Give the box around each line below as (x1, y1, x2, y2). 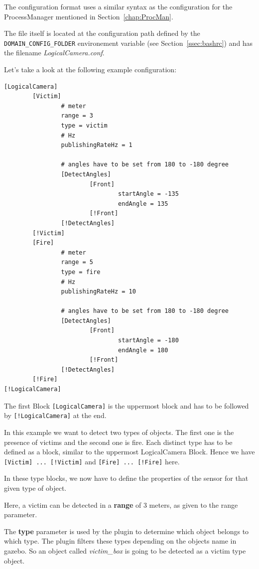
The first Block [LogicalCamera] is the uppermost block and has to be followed (4, 400, 249, 411)
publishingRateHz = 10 (61, 288, 136, 295)
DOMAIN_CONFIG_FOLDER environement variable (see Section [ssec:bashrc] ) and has (4, 37, 253, 48)
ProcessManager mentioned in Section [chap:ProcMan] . (4, 11, 173, 21)
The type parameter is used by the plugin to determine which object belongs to (4, 526, 249, 536)
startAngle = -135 (118, 190, 179, 198)
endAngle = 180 (118, 346, 168, 354)
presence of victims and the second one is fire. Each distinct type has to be (4, 436, 233, 447)
